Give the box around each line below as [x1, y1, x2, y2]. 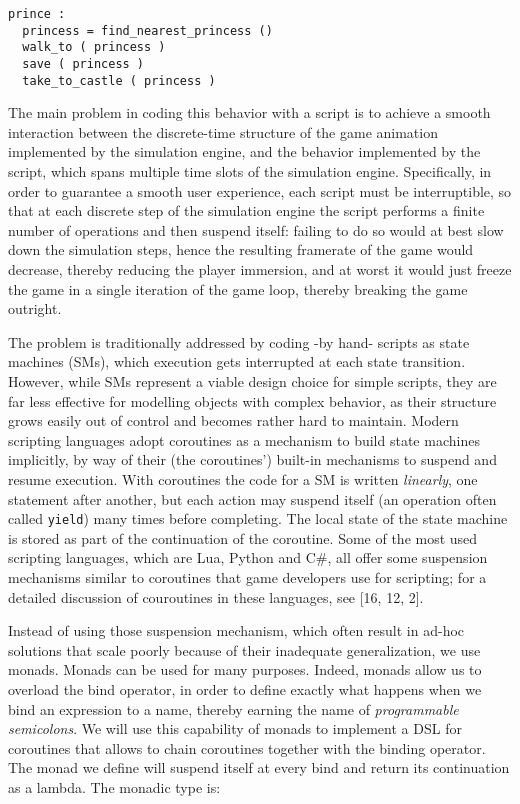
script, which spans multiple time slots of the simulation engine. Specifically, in [8, 161, 492, 182]
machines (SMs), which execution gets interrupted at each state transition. [8, 351, 466, 372]
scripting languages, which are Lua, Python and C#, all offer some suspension [8, 547, 488, 568]
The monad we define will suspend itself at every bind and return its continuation [8, 757, 510, 778]
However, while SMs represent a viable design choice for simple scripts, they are [8, 371, 497, 391]
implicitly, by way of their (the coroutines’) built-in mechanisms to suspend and [8, 449, 497, 470]
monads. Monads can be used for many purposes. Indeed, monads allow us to [8, 659, 482, 680]
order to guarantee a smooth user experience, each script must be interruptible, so [8, 180, 512, 201]
